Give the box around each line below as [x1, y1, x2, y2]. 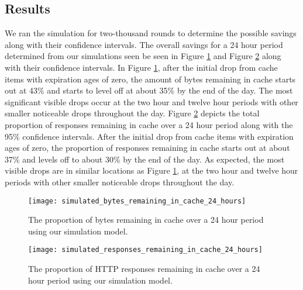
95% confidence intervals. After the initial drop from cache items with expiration [5, 130, 294, 142]
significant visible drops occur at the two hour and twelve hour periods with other [5, 95, 298, 108]
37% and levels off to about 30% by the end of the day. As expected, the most [5, 153, 285, 165]
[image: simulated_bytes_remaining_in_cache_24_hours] [28, 196, 246, 205]
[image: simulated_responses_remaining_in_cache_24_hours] [28, 246, 263, 254]
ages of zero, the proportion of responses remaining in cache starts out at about [5, 141, 290, 154]
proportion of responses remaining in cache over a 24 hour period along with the [5, 118, 293, 130]
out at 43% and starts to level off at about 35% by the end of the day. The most [5, 84, 293, 96]
